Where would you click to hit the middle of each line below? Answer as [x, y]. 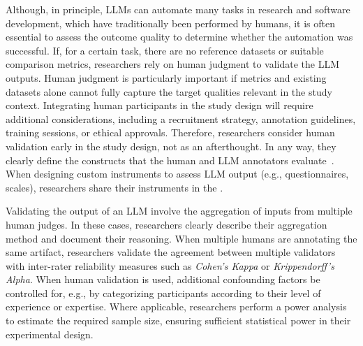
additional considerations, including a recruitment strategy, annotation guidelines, [181, 118]
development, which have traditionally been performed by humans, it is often [171, 23]
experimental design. [50, 334]
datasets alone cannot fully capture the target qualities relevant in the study [169, 91]
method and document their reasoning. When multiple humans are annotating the [181, 238]
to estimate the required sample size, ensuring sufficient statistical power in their [178, 320]
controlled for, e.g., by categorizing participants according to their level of [163, 293]
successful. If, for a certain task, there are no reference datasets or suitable [165, 50]
